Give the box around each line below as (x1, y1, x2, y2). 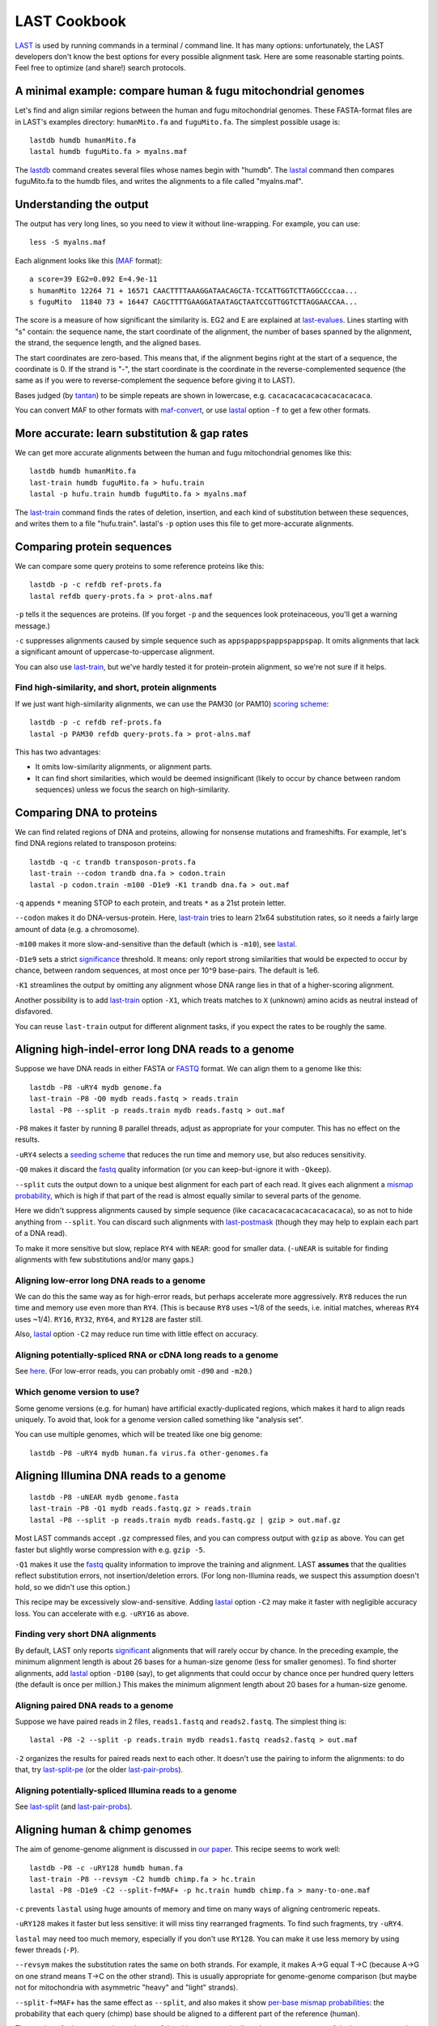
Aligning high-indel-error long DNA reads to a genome (15, 1042, 295, 1057)
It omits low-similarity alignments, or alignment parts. (35, 762, 213, 772)
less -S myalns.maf (29, 237, 107, 247)
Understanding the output (15, 198, 149, 211)
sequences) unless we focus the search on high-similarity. (35, 784, 231, 794)
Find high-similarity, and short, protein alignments (15, 682, 218, 693)
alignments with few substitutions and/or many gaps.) (15, 1254, 194, 1264)
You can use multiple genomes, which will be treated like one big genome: (15, 1430, 263, 1439)
